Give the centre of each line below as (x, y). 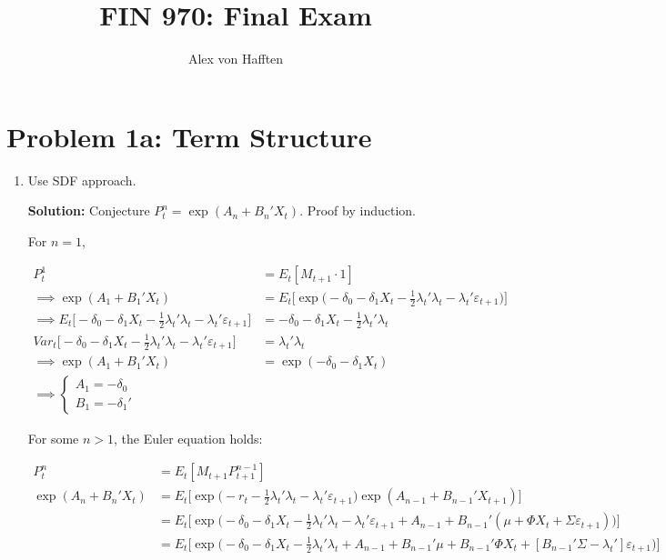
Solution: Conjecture (89, 210)
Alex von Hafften (236, 59)
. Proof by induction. (358, 210)
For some (53, 438)
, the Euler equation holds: (188, 438)
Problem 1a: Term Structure (189, 136)
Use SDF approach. (82, 180)
